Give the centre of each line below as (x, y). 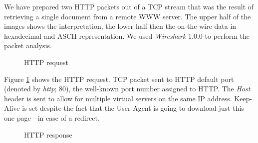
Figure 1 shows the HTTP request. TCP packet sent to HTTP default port (119, 79)
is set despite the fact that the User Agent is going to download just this (133, 108)
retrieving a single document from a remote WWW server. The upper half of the (128, 16)
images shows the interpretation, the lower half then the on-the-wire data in (120, 26)
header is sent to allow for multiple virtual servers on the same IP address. (118, 98)
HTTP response (48, 134)
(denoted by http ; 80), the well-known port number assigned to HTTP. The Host (127, 89)
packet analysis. (28, 45)
